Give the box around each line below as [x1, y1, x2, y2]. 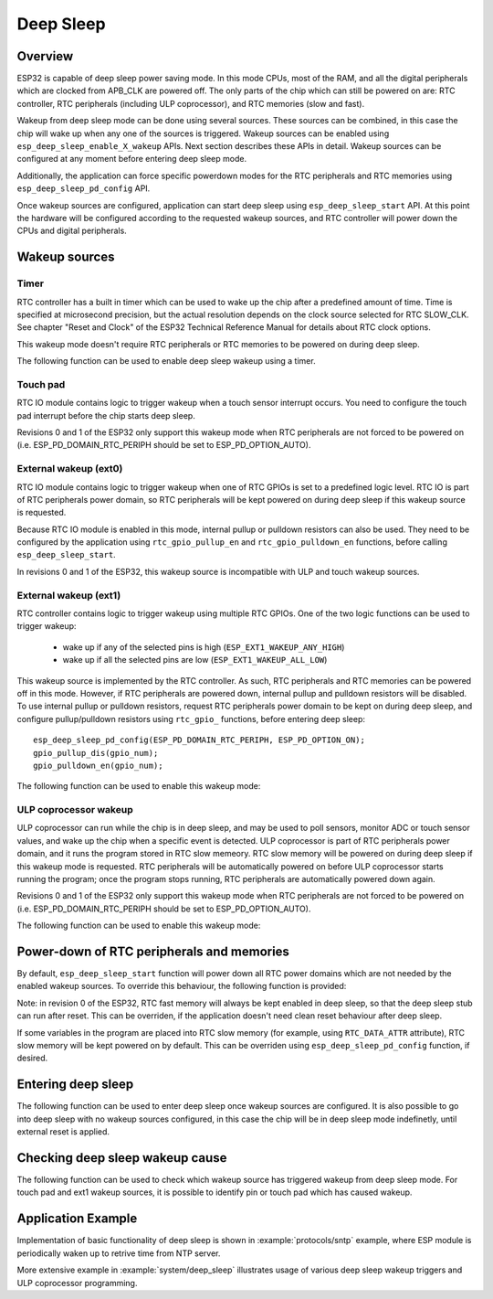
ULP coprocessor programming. [16, 1277, 138, 1288]
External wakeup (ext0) [16, 463, 123, 475]
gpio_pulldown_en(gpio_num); [33, 760, 163, 771]
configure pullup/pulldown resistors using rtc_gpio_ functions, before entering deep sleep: [16, 713, 365, 724]
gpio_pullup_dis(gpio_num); [33, 748, 159, 758]
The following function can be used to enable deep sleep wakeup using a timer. [16, 356, 316, 367]
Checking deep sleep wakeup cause [16, 1150, 227, 1166]
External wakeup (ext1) [16, 589, 121, 602]
